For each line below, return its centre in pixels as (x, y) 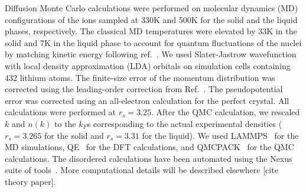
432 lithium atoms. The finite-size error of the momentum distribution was (140, 77)
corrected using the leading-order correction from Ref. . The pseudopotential (144, 89)
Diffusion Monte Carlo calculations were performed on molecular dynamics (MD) (152, 8)
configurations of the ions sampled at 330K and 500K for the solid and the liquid (151, 19)
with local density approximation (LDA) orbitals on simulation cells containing (148, 65)
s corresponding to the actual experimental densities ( (185, 123)
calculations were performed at (61, 112)
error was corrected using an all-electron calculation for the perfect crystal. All (147, 100)
